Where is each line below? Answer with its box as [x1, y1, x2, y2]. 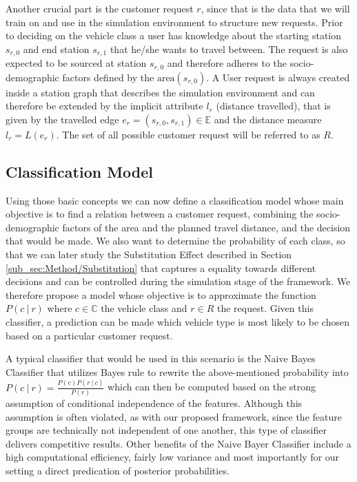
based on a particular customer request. [6, 328, 173, 342]
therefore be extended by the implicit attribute [6, 98, 203, 113]
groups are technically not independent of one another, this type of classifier [6, 423, 327, 437]
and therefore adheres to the [167, 56, 287, 70]
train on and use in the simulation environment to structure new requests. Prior [6, 14, 343, 29]
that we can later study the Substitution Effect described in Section [6, 247, 292, 262]
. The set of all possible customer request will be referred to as [56, 127, 320, 141]
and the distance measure [214, 112, 322, 126]
